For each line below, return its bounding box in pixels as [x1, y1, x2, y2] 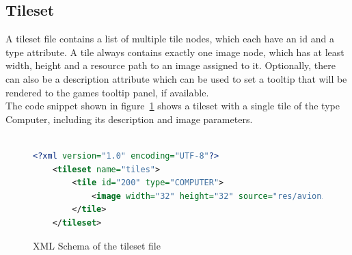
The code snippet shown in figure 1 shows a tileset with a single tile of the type [5, 98, 340, 113]
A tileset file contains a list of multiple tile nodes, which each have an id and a [5, 31, 334, 46]
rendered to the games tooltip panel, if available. [5, 85, 209, 99]
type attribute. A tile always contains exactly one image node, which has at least [5, 44, 344, 59]
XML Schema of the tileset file [33, 238, 161, 252]
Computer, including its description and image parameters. [5, 111, 253, 126]
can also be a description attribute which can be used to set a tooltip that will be [5, 71, 347, 85]
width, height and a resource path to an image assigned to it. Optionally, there [5, 58, 336, 72]
